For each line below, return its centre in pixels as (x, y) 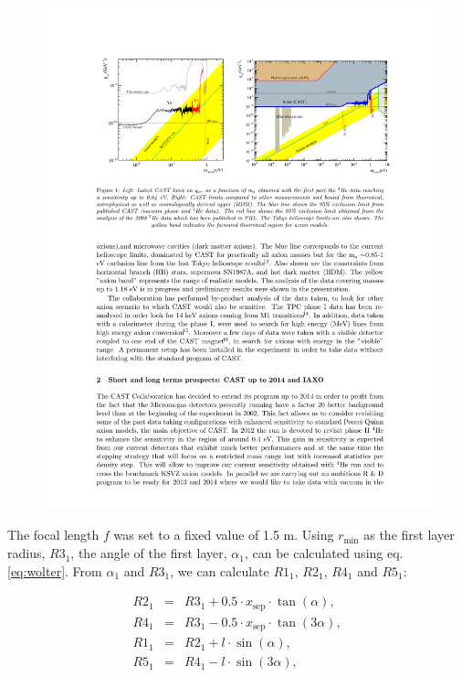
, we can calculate (220, 570)
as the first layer (409, 535)
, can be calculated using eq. (324, 553)
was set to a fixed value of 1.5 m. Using (224, 535)
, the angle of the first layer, (149, 553)
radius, (26, 553)
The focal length (53, 535)
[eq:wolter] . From (55, 570)
